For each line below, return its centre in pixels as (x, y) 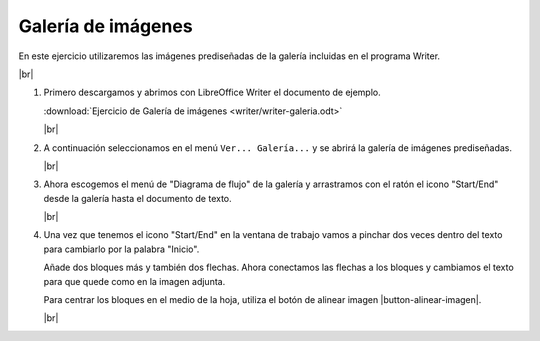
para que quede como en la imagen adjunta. (134, 281)
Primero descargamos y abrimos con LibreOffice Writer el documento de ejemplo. (212, 92)
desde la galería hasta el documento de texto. (137, 198)
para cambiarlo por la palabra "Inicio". (121, 249)
